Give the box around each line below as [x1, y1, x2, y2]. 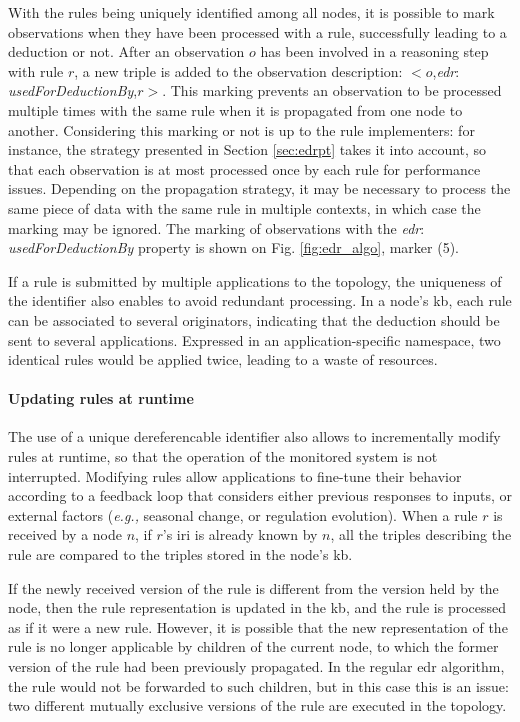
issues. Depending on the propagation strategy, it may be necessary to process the [8, 178, 511, 199]
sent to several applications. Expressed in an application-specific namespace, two [8, 329, 501, 350]
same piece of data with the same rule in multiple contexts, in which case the [8, 197, 481, 218]
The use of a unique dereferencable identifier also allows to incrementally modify [8, 426, 501, 447]
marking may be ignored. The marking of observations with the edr [8, 217, 421, 238]
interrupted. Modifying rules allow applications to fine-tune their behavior [8, 465, 462, 486]
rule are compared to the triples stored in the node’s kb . [8, 544, 353, 565]
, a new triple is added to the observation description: [74, 60, 403, 81]
